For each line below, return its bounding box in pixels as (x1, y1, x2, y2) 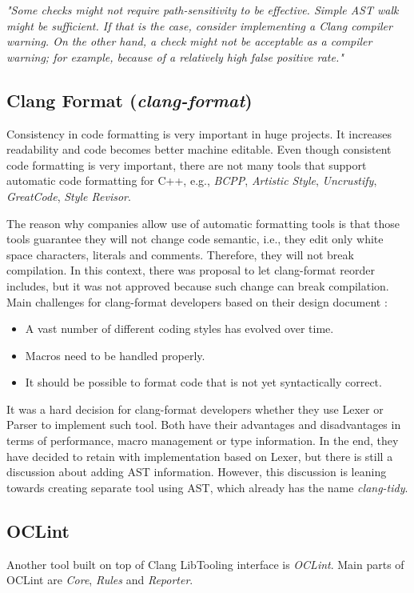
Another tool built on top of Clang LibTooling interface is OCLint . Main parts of (6, 555, 404, 572)
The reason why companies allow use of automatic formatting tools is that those (6, 214, 400, 231)
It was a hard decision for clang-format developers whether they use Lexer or (6, 400, 384, 417)
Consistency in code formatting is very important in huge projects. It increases (6, 125, 392, 142)
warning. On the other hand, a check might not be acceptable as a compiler (6, 33, 372, 50)
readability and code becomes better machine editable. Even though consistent (6, 141, 392, 158)
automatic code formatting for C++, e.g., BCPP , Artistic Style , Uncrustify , (6, 172, 377, 189)
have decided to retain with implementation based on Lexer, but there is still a (6, 447, 393, 464)
